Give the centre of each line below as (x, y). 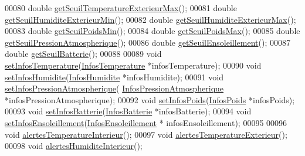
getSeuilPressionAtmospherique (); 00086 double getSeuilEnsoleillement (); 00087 (148, 42)
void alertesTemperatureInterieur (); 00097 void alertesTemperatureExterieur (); (146, 134)
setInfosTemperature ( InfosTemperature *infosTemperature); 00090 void (133, 65)
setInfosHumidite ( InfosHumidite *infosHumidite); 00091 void (114, 77)
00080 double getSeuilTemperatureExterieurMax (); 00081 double (121, 8)
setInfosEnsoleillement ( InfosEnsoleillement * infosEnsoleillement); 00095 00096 (146, 122)
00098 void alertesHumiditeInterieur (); (74, 146)
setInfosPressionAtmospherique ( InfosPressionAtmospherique (114, 88)
